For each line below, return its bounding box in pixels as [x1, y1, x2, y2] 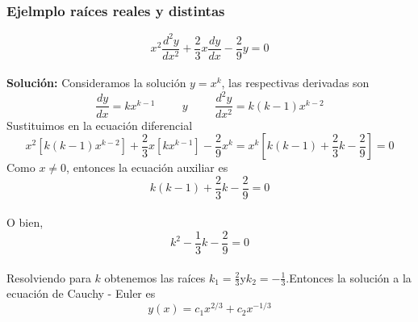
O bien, [6, 214, 44, 231]
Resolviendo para [6, 269, 91, 286]
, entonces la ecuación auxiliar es [66, 159, 228, 176]
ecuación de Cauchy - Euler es [6, 285, 156, 302]
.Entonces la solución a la [286, 269, 412, 286]
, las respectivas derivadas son [221, 74, 370, 91]
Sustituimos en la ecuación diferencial [6, 116, 193, 133]
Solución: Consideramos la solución [6, 74, 186, 91]
